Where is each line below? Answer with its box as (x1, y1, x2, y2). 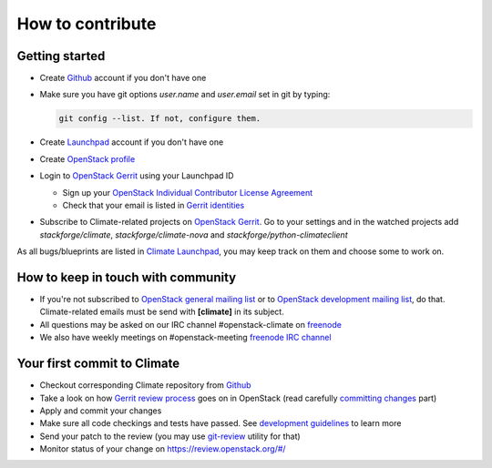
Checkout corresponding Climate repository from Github (39, 380, 251, 391)
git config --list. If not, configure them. (58, 114, 261, 124)
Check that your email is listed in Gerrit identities (62, 199, 245, 210)
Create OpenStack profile (39, 153, 136, 164)
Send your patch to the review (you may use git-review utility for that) (39, 431, 301, 442)
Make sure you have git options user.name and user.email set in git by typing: (39, 89, 331, 100)
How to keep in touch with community (16, 270, 237, 285)
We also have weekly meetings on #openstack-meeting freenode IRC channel (39, 332, 332, 343)
